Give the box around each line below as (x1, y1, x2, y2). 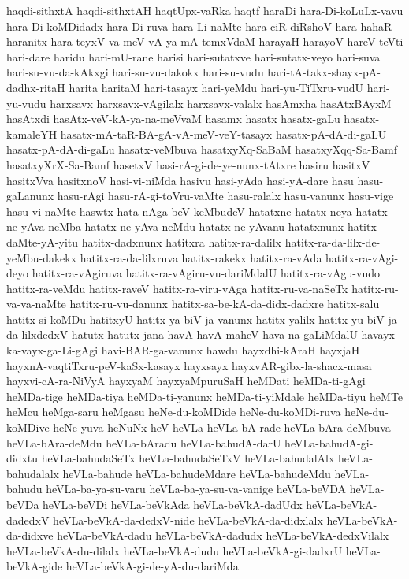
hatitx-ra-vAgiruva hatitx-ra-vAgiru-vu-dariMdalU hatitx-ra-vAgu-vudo (32, 265, 380, 281)
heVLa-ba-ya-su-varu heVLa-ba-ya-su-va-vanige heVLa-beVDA (46, 481, 347, 497)
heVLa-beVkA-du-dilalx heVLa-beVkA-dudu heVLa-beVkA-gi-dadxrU (6, 542, 343, 559)
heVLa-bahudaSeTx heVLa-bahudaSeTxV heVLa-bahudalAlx (41, 450, 335, 466)
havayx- (361, 326, 399, 343)
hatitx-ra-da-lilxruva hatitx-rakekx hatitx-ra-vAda (80, 249, 322, 265)
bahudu (6, 481, 43, 497)
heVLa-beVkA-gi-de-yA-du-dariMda (65, 558, 239, 574)
